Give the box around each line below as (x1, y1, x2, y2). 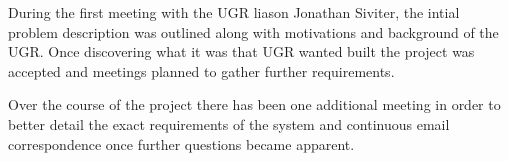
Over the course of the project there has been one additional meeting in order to (8, 94, 501, 115)
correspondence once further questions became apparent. (8, 133, 355, 154)
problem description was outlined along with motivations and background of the (8, 21, 499, 42)
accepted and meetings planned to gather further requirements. (8, 60, 395, 81)
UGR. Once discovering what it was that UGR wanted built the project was (8, 41, 475, 62)
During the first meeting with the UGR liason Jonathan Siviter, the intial (8, 2, 460, 22)
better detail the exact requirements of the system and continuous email (8, 113, 450, 134)
